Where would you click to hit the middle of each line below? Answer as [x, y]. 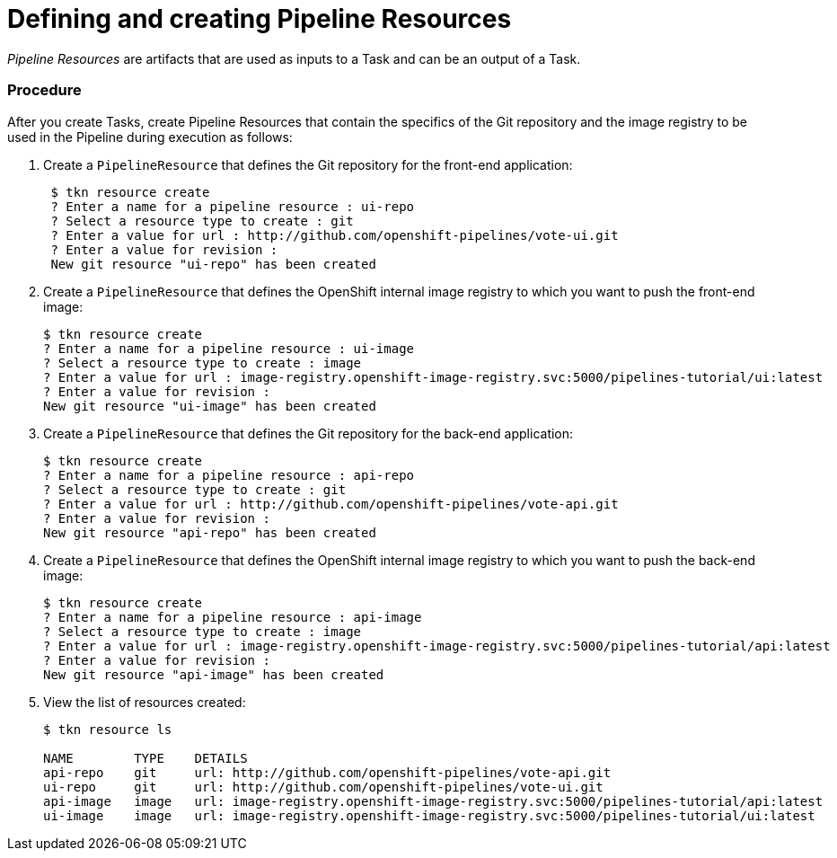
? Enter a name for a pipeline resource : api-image [233, 617]
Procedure [44, 90]
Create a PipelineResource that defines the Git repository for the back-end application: [308, 433]
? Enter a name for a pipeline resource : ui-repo [233, 206]
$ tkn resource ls [108, 729]
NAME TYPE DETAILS [145, 758]
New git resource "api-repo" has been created [210, 532]
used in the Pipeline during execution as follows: [150, 137]
